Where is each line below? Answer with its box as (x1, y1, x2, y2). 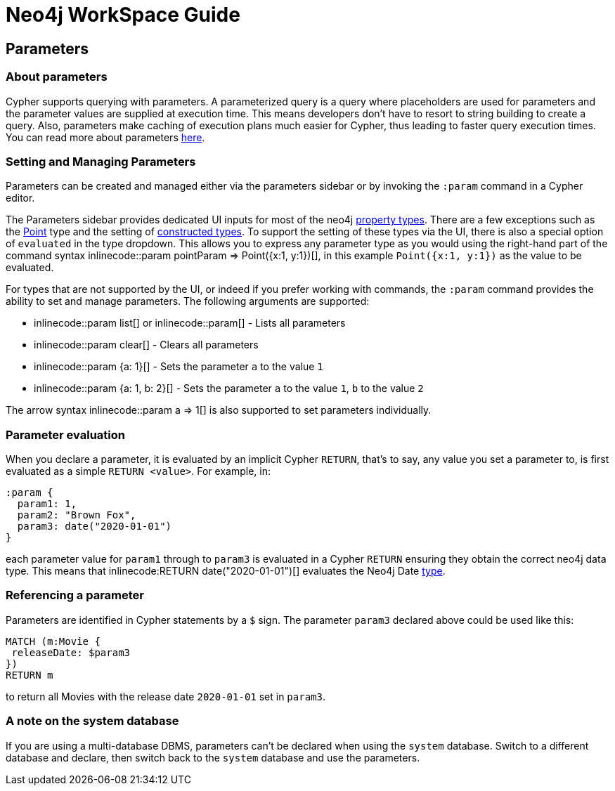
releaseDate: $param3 (11, 646, 131, 658)
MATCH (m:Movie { (6, 635, 101, 647)
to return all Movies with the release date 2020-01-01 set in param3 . (6, 690, 325, 702)
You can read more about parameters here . (6, 131, 205, 143)
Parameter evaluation (6, 427, 125, 442)
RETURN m (6, 669, 53, 681)
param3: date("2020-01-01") (17, 521, 172, 532)
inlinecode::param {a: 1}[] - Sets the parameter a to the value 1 (34, 360, 323, 373)
